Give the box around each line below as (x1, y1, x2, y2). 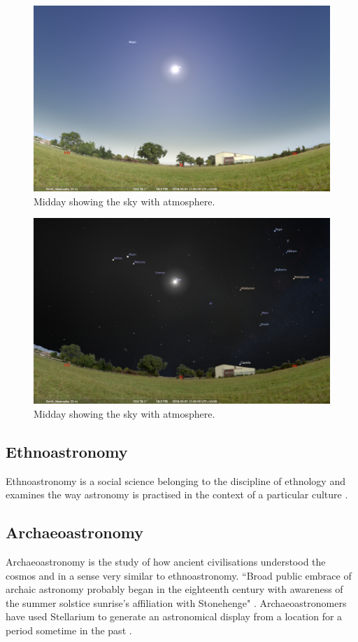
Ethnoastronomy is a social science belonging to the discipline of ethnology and (6, 473, 345, 488)
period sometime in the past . (6, 622, 132, 637)
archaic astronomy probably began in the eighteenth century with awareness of (6, 582, 343, 596)
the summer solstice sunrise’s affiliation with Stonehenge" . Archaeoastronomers (6, 595, 347, 610)
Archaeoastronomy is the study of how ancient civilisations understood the (6, 554, 326, 568)
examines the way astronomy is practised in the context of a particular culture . (6, 487, 348, 502)
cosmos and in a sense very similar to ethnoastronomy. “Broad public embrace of (6, 568, 352, 582)
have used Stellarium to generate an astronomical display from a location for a (6, 609, 343, 624)
